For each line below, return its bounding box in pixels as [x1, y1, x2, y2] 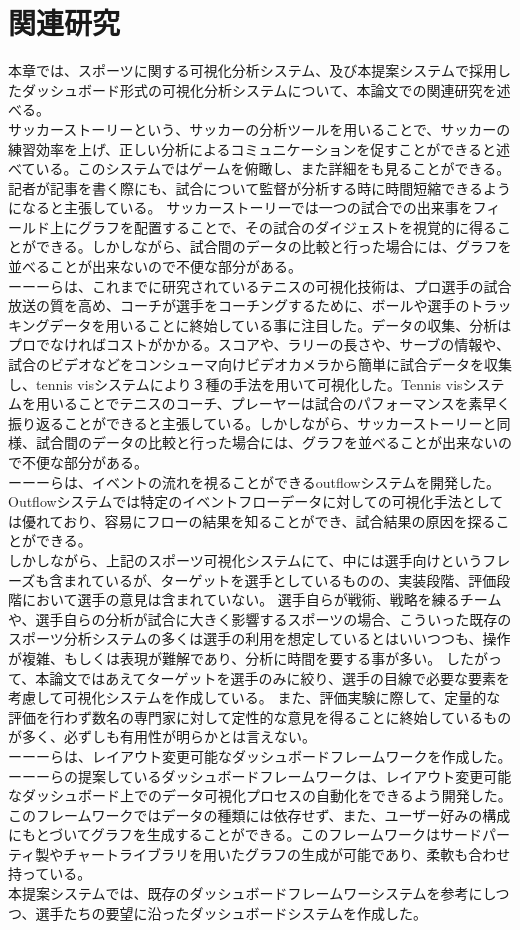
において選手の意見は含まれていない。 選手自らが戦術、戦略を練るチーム [21, 589, 502, 610]
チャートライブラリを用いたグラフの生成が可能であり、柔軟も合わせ [63, 843, 511, 864]
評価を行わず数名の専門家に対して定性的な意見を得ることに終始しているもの [8, 706, 512, 727]
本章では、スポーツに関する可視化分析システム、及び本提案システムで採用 [8, 60, 497, 81]
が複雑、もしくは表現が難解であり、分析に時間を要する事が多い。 [8, 647, 442, 668]
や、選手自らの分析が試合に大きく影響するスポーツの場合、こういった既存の [8, 608, 512, 629]
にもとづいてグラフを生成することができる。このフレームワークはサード [8, 824, 483, 845]
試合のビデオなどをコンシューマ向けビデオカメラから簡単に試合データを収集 [8, 354, 512, 375]
